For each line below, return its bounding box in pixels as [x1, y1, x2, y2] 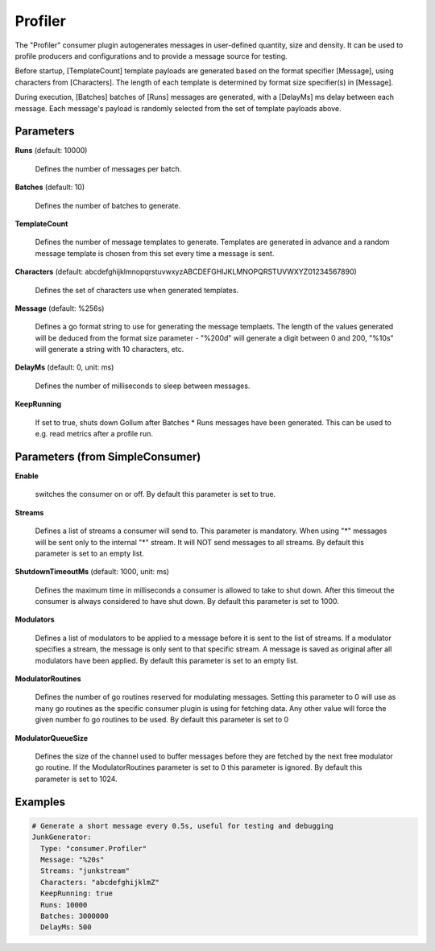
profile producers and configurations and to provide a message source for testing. [14, 51, 288, 60]
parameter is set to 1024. [35, 774, 118, 784]
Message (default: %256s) [14, 303, 105, 313]
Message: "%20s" [40, 854, 105, 864]
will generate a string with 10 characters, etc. [35, 345, 184, 354]
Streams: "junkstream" [40, 866, 130, 875]
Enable [14, 471, 39, 481]
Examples [14, 795, 66, 808]
